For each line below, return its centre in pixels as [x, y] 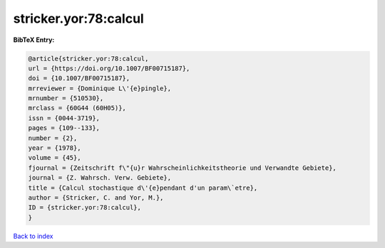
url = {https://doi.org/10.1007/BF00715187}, [109, 68]
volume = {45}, [55, 158]
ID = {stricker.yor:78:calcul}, [85, 207]
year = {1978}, [55, 148]
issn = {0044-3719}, [64, 118]
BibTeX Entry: [34, 40]
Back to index [33, 236]
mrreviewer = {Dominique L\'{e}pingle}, [99, 88]
